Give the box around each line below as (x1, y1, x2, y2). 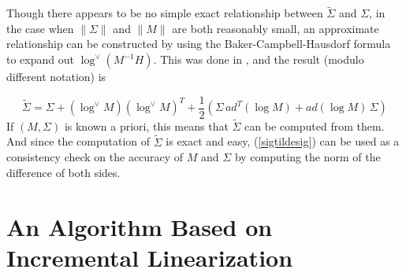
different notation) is (6, 68, 106, 84)
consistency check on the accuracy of (6, 149, 184, 165)
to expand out (6, 51, 74, 67)
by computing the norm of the (234, 149, 381, 165)
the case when (6, 20, 74, 36)
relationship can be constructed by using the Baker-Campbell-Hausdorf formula (6, 35, 391, 52)
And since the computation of (6, 133, 151, 149)
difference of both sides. (6, 164, 121, 180)
